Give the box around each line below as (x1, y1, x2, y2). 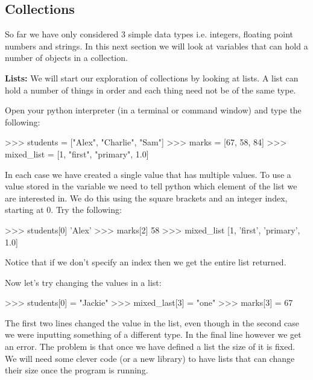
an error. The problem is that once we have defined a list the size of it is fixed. (5, 340, 296, 353)
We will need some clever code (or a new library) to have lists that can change (5, 352, 295, 364)
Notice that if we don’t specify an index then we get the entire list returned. (5, 256, 286, 268)
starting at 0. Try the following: (5, 203, 122, 216)
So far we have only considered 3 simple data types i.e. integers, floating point (5, 28, 293, 40)
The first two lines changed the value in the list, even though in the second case (5, 316, 300, 329)
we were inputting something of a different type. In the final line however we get (5, 328, 302, 341)
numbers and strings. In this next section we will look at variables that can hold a (5, 39, 308, 52)
